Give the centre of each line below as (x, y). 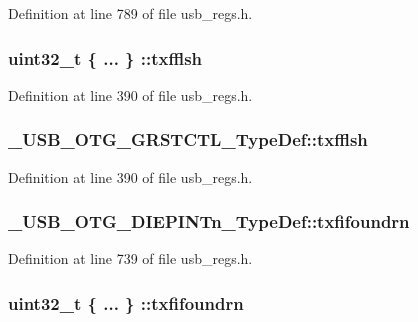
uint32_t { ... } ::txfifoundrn (126, 302)
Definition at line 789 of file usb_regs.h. (130, 13)
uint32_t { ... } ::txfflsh (105, 57)
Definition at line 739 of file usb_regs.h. (130, 258)
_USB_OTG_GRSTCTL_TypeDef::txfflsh (188, 139)
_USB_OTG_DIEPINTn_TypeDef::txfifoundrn (209, 221)
